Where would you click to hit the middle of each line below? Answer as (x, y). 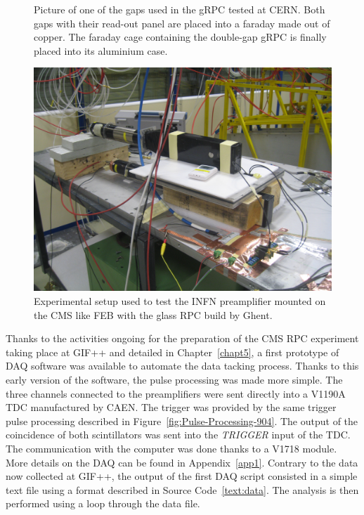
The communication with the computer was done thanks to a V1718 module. (171, 448)
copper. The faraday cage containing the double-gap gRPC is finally (180, 37)
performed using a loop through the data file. (103, 503)
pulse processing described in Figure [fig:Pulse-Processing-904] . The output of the (182, 421)
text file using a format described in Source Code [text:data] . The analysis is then (182, 489)
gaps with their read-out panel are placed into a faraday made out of (182, 23)
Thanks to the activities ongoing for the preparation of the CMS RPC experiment (182, 338)
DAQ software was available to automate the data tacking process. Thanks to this (182, 366)
